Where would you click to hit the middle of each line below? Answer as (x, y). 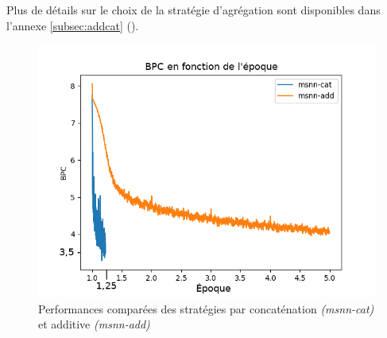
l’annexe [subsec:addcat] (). (73, 25)
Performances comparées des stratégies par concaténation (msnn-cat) (206, 308)
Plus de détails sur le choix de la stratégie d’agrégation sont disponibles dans (193, 10)
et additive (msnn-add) (94, 324)
